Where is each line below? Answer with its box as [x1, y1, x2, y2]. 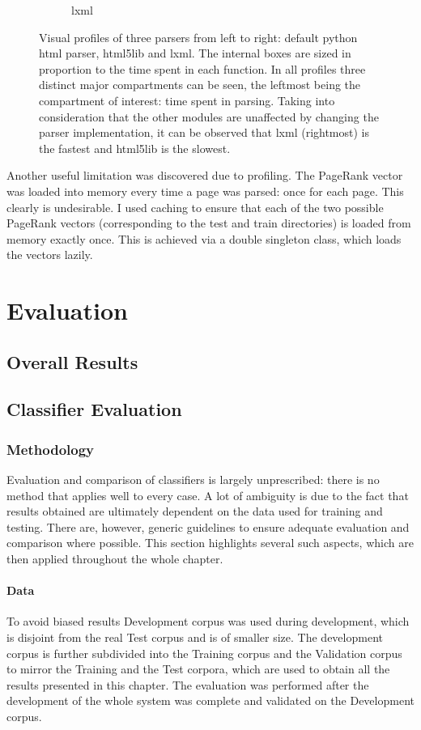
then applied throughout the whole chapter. [6, 550, 223, 567]
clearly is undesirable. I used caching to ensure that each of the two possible [6, 198, 384, 215]
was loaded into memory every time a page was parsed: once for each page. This [6, 182, 404, 199]
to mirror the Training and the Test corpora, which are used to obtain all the [6, 660, 390, 677]
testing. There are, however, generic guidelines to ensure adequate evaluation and [6, 518, 410, 535]
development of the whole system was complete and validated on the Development [6, 692, 415, 709]
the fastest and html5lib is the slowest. [39, 139, 231, 156]
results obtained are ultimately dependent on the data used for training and [6, 503, 383, 520]
